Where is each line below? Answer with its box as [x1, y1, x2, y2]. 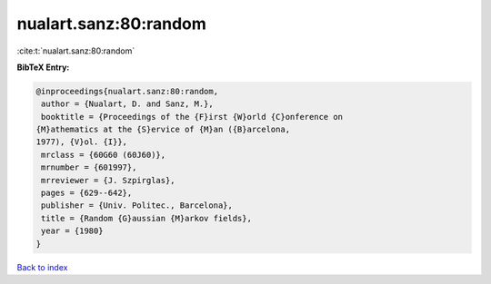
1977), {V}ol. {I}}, [35, 137, 127, 147]
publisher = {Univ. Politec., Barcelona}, [41, 201, 234, 211]
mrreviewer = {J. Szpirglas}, [41, 175, 176, 185]
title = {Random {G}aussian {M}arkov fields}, [41, 213, 252, 223]
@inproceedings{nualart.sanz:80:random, [35, 86, 218, 96]
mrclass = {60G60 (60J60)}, [41, 150, 166, 160]
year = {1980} [41, 226, 104, 236]
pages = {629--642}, [41, 188, 133, 199]
